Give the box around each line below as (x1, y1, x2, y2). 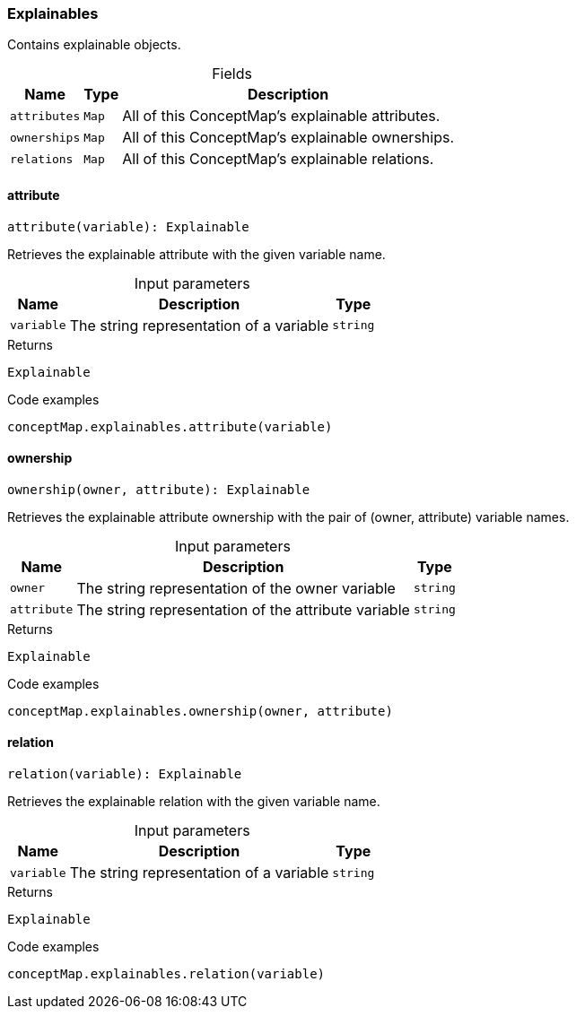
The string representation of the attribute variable (76, 600, 410, 619)
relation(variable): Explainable (7, 767, 242, 782)
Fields (212, 65, 252, 83)
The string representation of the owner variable (76, 578, 396, 597)
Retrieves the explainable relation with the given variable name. (7, 794, 380, 810)
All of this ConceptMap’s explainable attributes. (122, 107, 441, 126)
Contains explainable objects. (7, 37, 181, 53)
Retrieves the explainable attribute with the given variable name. (7, 246, 386, 262)
